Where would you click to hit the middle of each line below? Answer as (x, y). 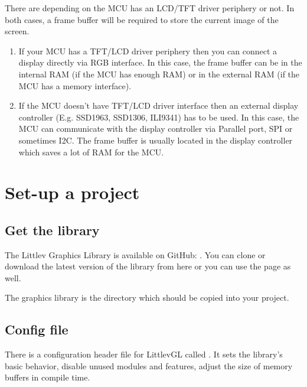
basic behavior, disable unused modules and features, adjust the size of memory (149, 365)
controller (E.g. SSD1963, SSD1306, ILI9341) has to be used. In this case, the (159, 117)
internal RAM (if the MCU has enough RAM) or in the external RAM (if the (159, 74)
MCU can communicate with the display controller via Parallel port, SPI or (156, 129)
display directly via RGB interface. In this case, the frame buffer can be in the (160, 62)
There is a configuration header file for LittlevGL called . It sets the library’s (144, 354)
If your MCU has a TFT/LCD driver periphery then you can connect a (148, 51)
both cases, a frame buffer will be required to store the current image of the (142, 19)
